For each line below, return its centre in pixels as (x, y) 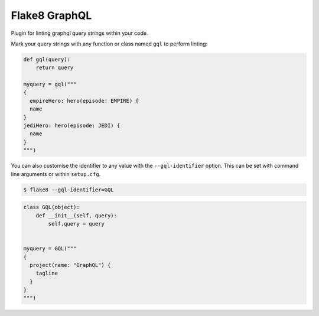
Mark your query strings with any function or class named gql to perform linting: (109, 44)
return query (55, 68)
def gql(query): (47, 59)
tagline (47, 273)
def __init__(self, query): (77, 215)
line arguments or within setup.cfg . (56, 174)
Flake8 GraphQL (51, 15)
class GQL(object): (51, 207)
